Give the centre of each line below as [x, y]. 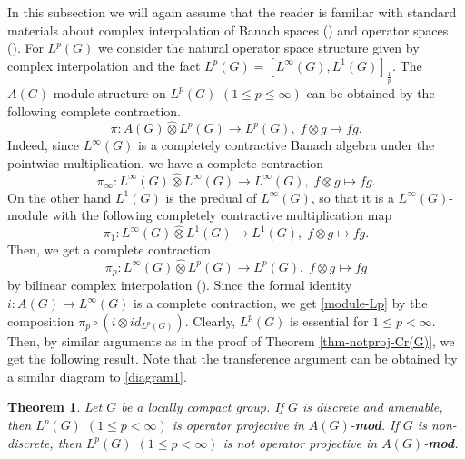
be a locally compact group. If [202, 407]
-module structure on [107, 92]
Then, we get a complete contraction [109, 249]
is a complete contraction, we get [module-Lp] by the [281, 303]
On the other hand [59, 197]
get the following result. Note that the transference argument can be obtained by [232, 359]
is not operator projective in [300, 442]
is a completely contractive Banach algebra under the [286, 145]
